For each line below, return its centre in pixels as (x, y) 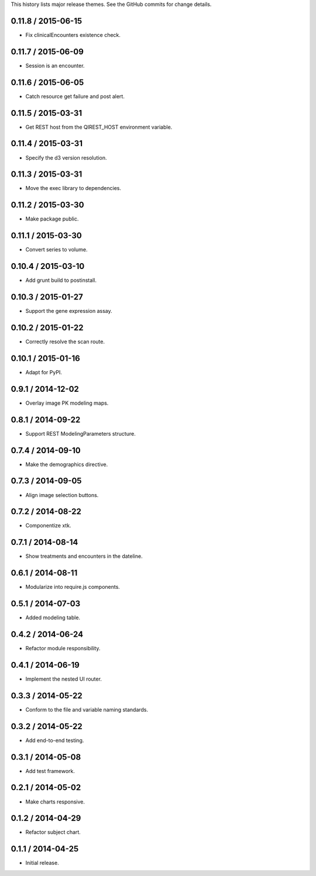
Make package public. (52, 219)
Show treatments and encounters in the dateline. (84, 556)
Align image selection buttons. (62, 495)
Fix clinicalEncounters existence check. (73, 35)
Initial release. (42, 863)
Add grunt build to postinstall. (61, 280)
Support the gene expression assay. (69, 311)
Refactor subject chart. (53, 832)
